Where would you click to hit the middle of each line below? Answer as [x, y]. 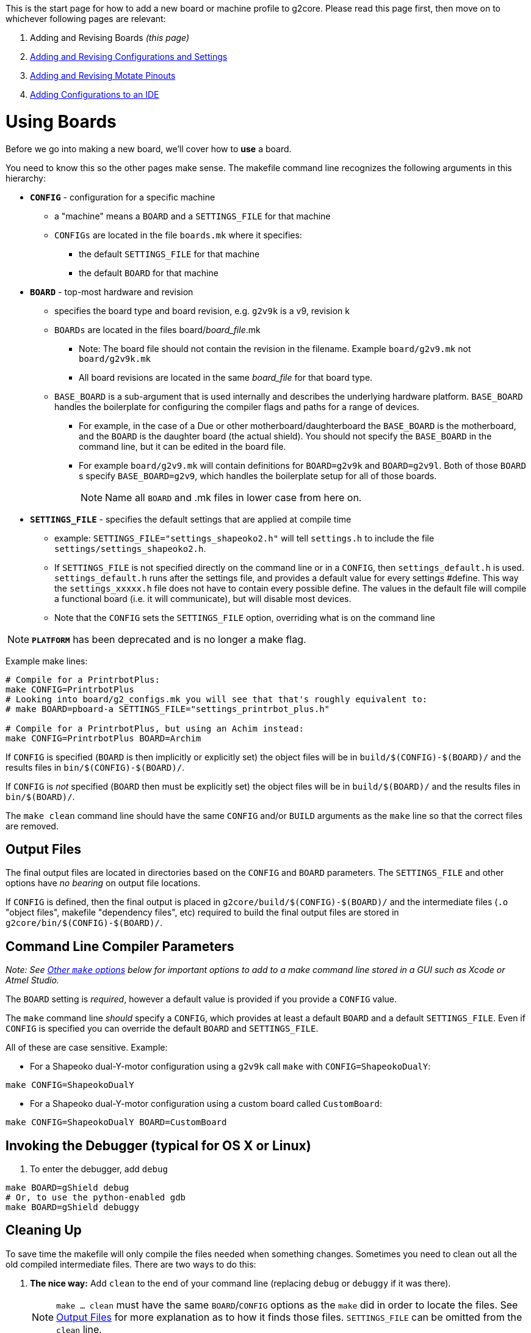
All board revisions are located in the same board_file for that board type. [226, 377]
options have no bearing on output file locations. [103, 883]
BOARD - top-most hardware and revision [112, 292]
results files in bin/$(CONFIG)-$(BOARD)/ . [95, 767]
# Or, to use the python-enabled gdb [96, 1198]
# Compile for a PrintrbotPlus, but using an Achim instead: [155, 728]
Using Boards [61, 121]
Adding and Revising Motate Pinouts [103, 75]
